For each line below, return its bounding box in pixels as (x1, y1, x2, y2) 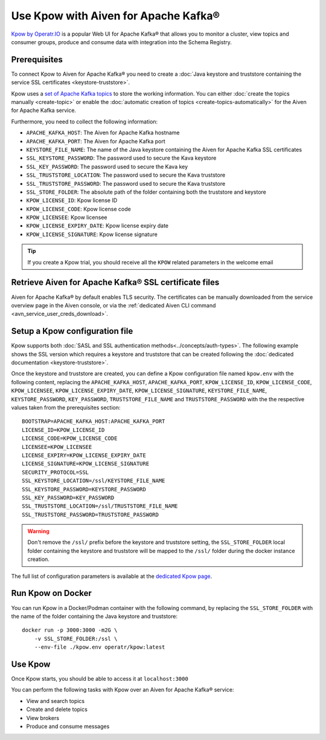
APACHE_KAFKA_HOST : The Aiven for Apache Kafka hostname (26, 129, 180, 136)
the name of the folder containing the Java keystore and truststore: (11, 612, 178, 620)
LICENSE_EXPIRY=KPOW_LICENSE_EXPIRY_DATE (22, 451, 146, 459)
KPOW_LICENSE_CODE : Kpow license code (26, 205, 131, 212)
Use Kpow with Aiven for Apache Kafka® (11, 9, 220, 22)
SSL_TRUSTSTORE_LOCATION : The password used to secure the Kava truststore (26, 171, 226, 178)
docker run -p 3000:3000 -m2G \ (22, 627, 118, 634)
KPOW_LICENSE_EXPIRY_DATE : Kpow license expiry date (26, 222, 169, 229)
